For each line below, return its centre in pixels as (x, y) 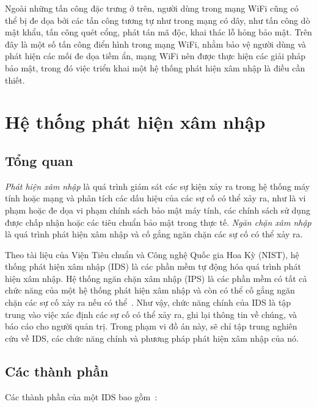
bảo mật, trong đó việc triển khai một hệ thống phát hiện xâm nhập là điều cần (155, 67)
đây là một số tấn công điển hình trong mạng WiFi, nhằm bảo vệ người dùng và (156, 44)
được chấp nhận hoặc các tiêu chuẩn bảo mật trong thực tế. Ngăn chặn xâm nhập (158, 222)
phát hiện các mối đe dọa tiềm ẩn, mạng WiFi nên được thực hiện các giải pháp (155, 56)
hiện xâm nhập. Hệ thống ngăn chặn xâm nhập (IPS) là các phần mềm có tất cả (156, 278)
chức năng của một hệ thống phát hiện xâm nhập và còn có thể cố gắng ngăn (150, 290)
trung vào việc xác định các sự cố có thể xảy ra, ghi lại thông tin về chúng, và (151, 314)
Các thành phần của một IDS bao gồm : (81, 396)
